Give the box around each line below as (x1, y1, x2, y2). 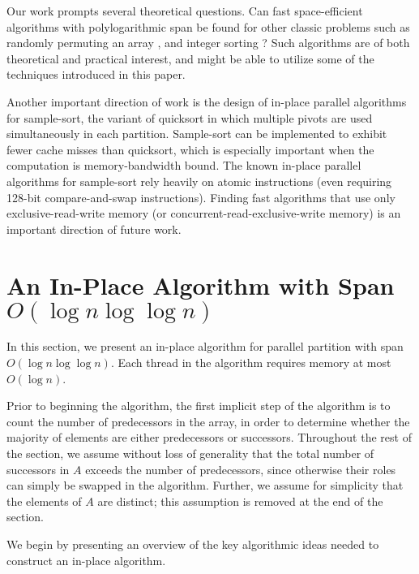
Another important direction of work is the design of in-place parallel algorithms (6, 93, 407, 110)
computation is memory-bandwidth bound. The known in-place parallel (6, 157, 361, 174)
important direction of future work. (6, 220, 182, 237)
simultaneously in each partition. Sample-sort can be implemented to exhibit (6, 125, 387, 142)
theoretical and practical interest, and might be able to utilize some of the (6, 50, 374, 67)
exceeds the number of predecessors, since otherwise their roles (85, 460, 396, 477)
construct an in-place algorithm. (6, 551, 166, 568)
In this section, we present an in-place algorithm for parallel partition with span (6, 338, 404, 355)
